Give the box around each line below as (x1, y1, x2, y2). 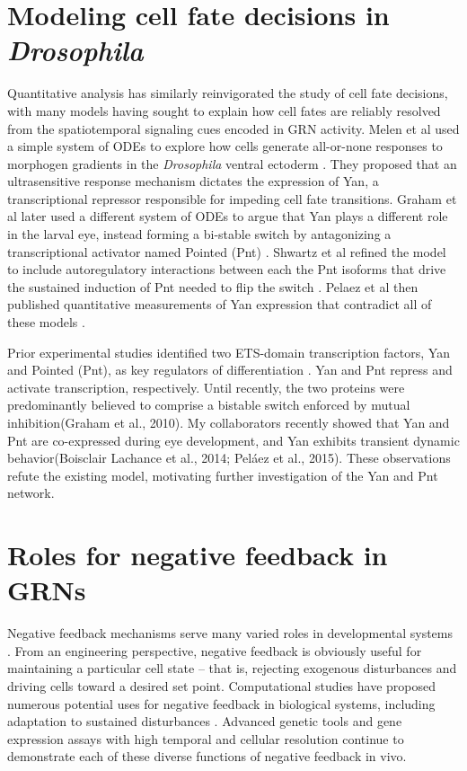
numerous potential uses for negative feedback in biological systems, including (7, 694, 436, 713)
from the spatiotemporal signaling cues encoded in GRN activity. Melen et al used (7, 119, 460, 137)
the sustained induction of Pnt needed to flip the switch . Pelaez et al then (7, 277, 419, 296)
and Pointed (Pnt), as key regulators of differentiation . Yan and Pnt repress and (7, 360, 453, 379)
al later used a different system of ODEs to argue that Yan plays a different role (7, 207, 448, 226)
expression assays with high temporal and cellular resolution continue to (7, 729, 404, 748)
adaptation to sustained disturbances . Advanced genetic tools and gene (7, 712, 402, 731)
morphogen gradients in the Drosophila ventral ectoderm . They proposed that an (7, 154, 457, 173)
